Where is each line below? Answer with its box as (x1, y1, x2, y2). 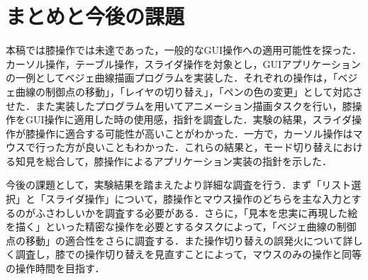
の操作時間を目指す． (6, 261, 105, 276)
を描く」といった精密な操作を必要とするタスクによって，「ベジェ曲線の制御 (6, 219, 357, 234)
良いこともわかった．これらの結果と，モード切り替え (84, 140, 333, 155)
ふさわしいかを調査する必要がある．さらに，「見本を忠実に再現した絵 (35, 205, 358, 220)
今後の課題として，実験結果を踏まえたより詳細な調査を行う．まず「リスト (6, 177, 352, 192)
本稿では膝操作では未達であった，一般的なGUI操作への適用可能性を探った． (6, 43, 362, 57)
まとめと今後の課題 (6, 1, 185, 30)
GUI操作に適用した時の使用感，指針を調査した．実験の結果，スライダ (25, 112, 352, 127)
